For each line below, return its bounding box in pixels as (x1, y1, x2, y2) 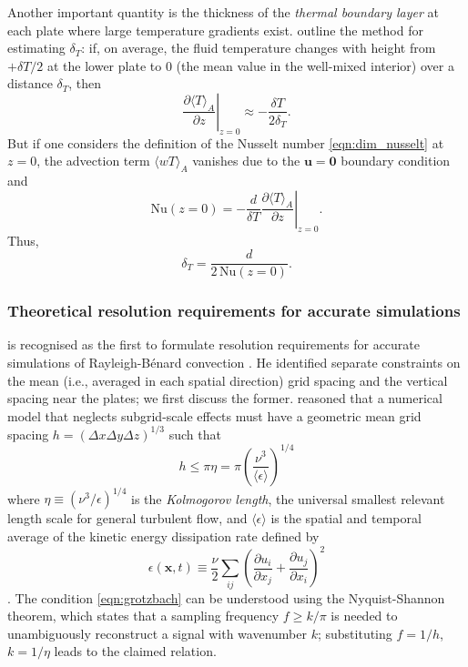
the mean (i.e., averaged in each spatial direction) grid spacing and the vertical (7, 370, 448, 389)
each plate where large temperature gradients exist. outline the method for (7, 20, 423, 39)
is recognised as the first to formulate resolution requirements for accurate (7, 335, 421, 354)
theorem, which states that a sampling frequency (7, 606, 280, 625)
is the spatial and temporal (270, 509, 422, 528)
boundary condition (341, 151, 451, 170)
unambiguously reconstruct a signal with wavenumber (7, 623, 307, 642)
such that (168, 424, 221, 443)
